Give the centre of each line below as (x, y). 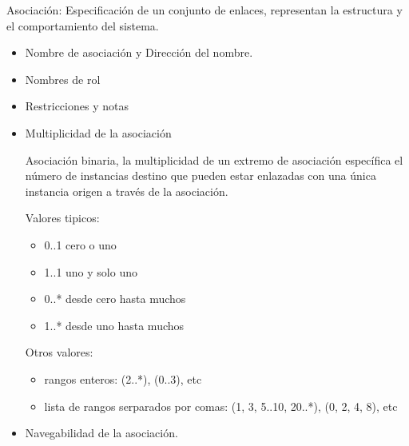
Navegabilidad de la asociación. (101, 433)
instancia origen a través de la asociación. (127, 191)
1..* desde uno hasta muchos (114, 325)
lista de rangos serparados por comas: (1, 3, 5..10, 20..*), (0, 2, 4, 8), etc (221, 406)
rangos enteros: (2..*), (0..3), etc (123, 378)
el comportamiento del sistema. (83, 25)
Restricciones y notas (77, 106)
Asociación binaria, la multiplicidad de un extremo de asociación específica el (214, 159)
